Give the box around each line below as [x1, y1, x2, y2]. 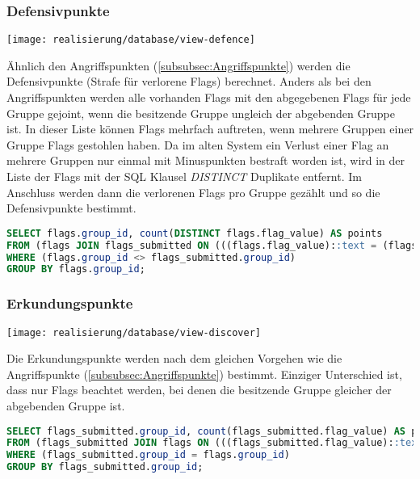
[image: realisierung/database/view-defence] [6, 34, 255, 46]
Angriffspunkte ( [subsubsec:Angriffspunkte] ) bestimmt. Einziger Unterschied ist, [6, 365, 402, 382]
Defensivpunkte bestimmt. [6, 200, 136, 216]
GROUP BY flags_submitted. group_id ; [6, 461, 204, 473]
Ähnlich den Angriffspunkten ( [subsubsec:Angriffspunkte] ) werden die [6, 57, 351, 74]
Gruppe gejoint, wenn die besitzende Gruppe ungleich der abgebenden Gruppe [6, 104, 395, 121]
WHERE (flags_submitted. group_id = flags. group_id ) [6, 449, 290, 461]
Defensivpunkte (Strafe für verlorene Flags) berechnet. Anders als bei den [6, 73, 372, 90]
